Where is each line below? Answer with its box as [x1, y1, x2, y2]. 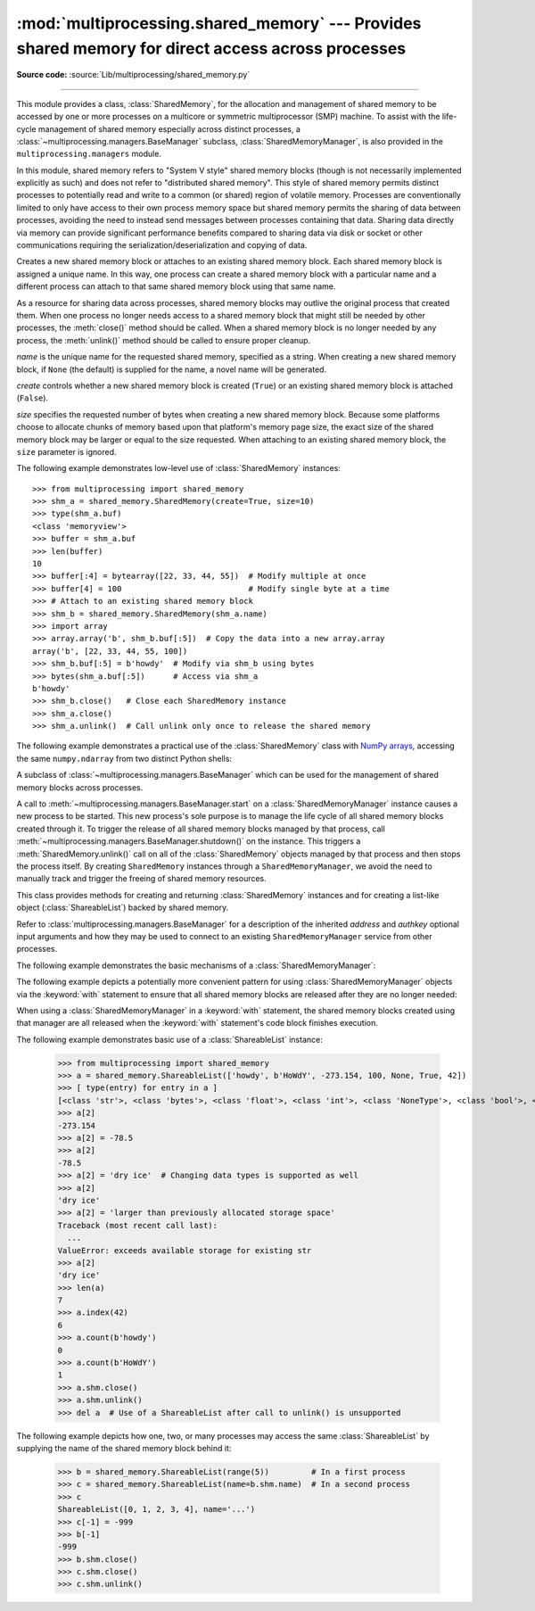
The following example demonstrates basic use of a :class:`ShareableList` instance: [16, 1034, 323, 1045]
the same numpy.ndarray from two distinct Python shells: [16, 753, 232, 764]
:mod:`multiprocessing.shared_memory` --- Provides [16, 13, 422, 33]
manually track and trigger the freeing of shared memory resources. [16, 873, 267, 884]
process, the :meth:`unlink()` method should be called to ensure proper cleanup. [16, 335, 311, 345]
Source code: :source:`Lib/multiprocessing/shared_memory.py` [16, 70, 251, 80]
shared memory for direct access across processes [16, 38, 406, 58]
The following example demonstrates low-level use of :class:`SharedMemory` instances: [16, 463, 341, 474]
